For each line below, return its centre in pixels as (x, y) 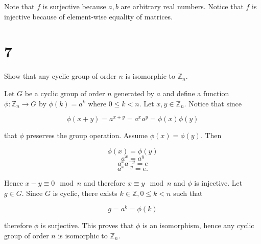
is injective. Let (218, 183)
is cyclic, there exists (85, 193)
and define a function (196, 93)
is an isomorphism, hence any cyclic (198, 225)
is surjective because (74, 6)
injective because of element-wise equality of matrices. (88, 16)
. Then (211, 135)
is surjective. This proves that (87, 225)
